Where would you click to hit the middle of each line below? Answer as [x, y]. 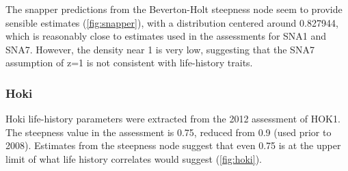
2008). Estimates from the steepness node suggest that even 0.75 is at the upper [173, 145]
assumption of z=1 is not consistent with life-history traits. [129, 63]
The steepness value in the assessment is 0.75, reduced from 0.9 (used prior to [169, 132]
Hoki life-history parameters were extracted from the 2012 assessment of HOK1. [173, 119]
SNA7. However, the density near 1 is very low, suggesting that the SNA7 [160, 49]
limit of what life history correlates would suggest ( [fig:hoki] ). [134, 158]
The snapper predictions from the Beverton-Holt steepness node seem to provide [174, 9]
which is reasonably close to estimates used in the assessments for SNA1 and [166, 36]
